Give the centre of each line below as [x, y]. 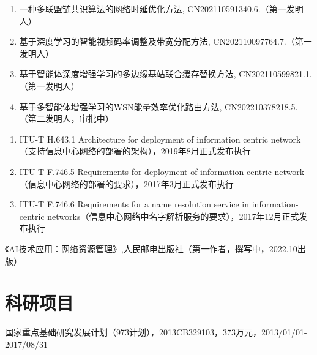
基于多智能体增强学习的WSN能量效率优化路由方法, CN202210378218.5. [158, 106]
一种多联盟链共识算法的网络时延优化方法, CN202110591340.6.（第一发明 [161, 9]
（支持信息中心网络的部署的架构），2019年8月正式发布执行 [135, 151]
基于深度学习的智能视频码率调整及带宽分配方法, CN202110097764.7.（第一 [166, 41]
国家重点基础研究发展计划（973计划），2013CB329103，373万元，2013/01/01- [156, 332]
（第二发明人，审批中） [66, 118]
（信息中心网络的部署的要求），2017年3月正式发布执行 [126, 183]
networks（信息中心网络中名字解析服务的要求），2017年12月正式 [173, 216]
